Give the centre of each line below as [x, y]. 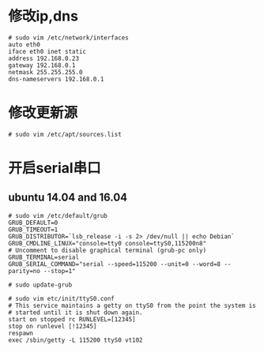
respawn [21, 333]
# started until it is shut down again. [76, 313]
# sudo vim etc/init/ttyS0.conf [61, 298]
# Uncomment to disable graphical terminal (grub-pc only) [107, 250]
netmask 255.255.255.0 [45, 72]
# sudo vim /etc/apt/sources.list [65, 134]
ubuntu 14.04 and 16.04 [68, 198]
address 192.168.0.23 [44, 58]
